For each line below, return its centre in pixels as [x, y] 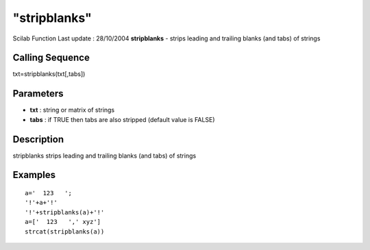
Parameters [38, 93]
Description [38, 139]
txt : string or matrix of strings [72, 110]
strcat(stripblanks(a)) [65, 232]
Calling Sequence [51, 58]
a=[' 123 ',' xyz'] [63, 222]
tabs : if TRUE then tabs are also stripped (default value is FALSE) [122, 119]
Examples [34, 175]
